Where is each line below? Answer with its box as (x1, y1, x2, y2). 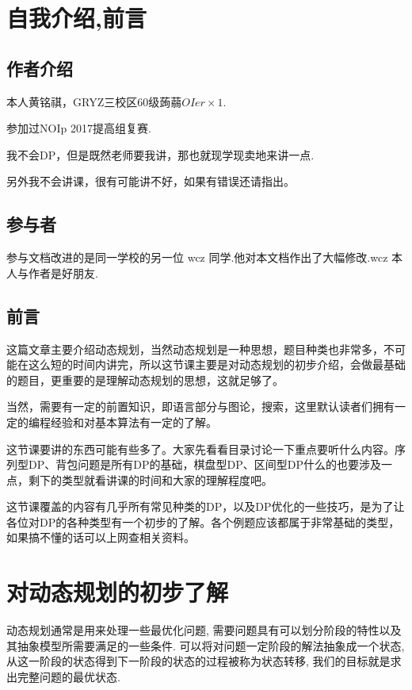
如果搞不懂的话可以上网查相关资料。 (6, 529, 195, 546)
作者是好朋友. (28, 264, 98, 281)
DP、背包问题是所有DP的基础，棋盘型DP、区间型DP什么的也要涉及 (28, 456, 381, 473)
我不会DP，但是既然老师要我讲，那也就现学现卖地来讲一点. (6, 146, 315, 163)
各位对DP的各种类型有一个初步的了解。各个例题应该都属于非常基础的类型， (6, 513, 400, 530)
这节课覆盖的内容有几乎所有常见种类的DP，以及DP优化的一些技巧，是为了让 (6, 498, 405, 515)
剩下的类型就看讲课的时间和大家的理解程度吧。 (28, 471, 273, 488)
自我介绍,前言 (6, 2, 147, 34)
